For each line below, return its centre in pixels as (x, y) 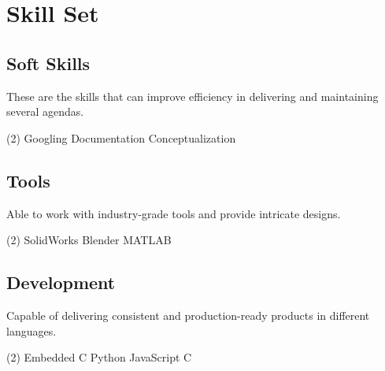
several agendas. (45, 111)
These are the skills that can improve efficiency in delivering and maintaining (192, 96)
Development (61, 282)
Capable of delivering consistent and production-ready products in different (188, 315)
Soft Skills (48, 63)
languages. (31, 330)
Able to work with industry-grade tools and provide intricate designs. (174, 213)
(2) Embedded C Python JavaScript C (99, 357)
